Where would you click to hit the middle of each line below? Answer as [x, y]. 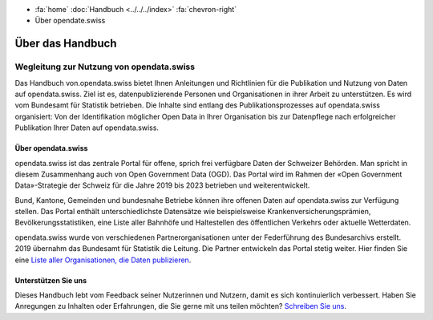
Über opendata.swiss [51, 148]
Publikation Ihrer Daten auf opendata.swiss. [87, 128]
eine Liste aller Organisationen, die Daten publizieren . [103, 260]
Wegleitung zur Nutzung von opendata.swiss [105, 67]
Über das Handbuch [66, 44]
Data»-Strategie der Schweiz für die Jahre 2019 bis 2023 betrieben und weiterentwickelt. [162, 185]
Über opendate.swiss [70, 21]
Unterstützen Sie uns [51, 280]
